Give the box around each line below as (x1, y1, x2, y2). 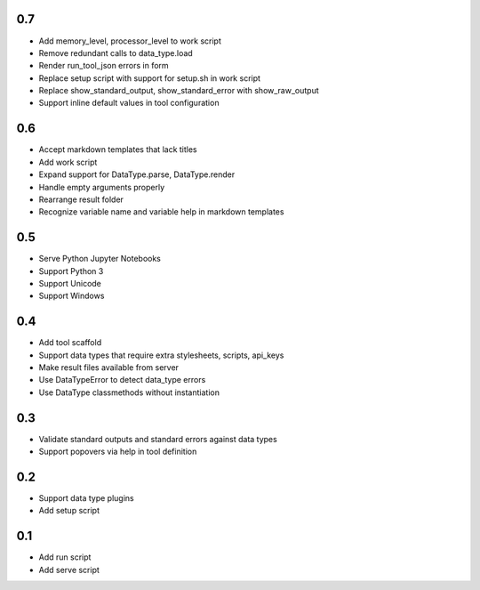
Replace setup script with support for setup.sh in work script (38, 72, 261, 84)
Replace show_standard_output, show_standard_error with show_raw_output (38, 85, 319, 96)
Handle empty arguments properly (38, 182, 165, 192)
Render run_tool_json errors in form (38, 61, 169, 71)
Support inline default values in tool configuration (38, 98, 220, 109)
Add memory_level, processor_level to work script (38, 36, 221, 46)
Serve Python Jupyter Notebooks (38, 254, 162, 264)
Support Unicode (38, 279, 102, 289)
